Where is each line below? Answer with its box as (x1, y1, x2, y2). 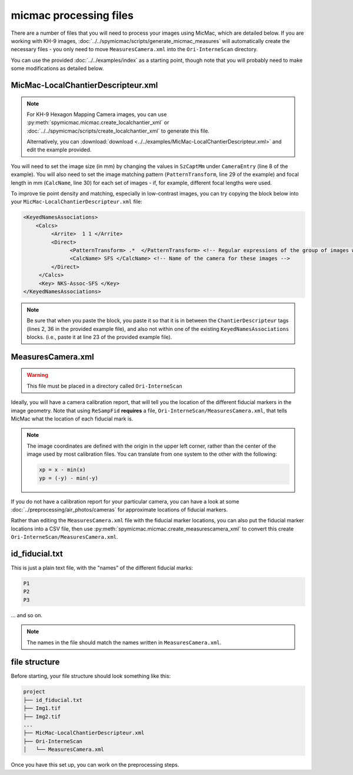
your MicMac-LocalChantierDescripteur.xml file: (11, 198, 142, 206)
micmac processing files (11, 9, 134, 22)
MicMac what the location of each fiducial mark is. (11, 415, 134, 422)
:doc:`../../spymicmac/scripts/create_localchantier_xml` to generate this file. (26, 127, 210, 134)
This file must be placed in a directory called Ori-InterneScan (26, 382, 182, 389)
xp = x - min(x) (39, 466, 86, 473)
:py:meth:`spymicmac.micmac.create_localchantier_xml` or (26, 119, 169, 126)
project (23, 688, 45, 695)
